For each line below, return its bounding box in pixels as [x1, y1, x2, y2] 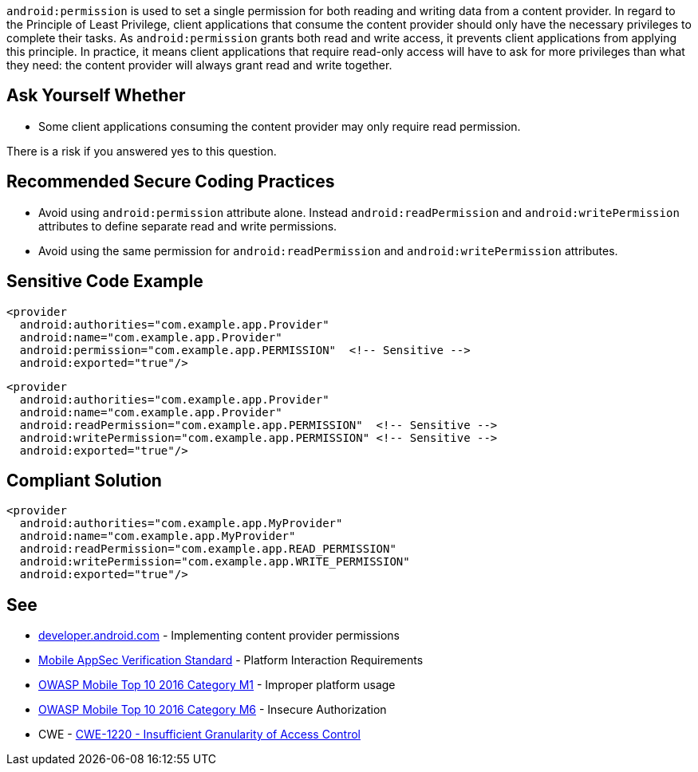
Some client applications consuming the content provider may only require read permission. [38, 119, 521, 133]
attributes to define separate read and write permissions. [38, 219, 337, 233]
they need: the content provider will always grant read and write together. [6, 58, 392, 72]
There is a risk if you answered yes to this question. [6, 144, 277, 158]
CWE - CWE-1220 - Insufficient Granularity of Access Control [38, 727, 361, 742]
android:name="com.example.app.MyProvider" [19, 530, 296, 543]
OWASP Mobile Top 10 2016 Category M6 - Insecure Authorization [38, 703, 387, 717]
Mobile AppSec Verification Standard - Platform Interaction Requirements [38, 653, 424, 668]
